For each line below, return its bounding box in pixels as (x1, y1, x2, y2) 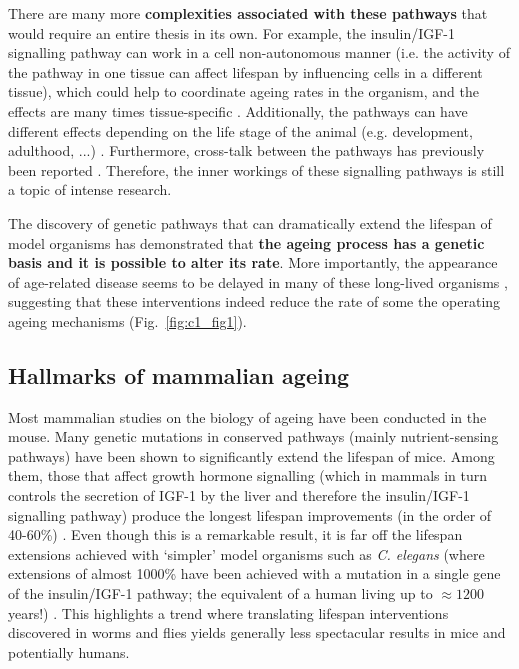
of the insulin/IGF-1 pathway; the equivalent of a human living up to (8, 583, 433, 604)
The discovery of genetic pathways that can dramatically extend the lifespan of (8, 212, 492, 233)
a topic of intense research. (8, 179, 172, 200)
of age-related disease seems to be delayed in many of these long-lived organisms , (8, 271, 508, 292)
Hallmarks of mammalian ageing (8, 359, 350, 390)
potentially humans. (8, 641, 130, 662)
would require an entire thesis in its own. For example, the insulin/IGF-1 (8, 22, 456, 43)
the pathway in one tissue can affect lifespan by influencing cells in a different (8, 61, 483, 82)
